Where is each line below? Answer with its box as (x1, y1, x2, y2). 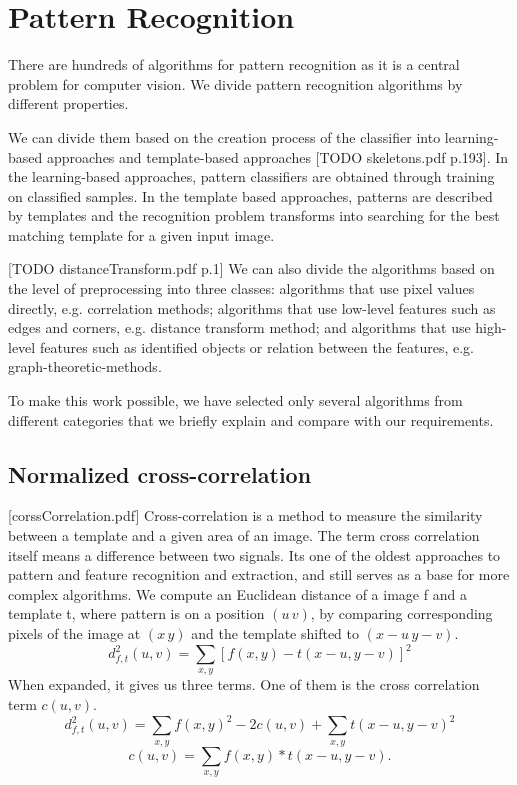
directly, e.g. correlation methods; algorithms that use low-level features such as (8, 297, 496, 318)
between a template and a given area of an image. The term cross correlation (8, 525, 480, 546)
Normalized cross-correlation (8, 458, 312, 489)
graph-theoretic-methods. (8, 356, 162, 377)
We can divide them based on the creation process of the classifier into (8, 126, 441, 147)
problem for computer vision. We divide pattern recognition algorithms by (8, 73, 463, 94)
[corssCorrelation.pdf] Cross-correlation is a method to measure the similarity (8, 505, 483, 526)
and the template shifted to (191, 622, 359, 643)
